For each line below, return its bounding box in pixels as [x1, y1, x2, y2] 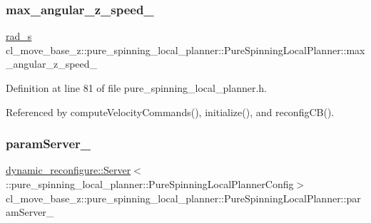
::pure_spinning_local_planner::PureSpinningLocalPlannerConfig [6, 177, 294, 191]
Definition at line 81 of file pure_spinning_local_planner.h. [6, 81, 267, 95]
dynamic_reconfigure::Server [6, 162, 131, 177]
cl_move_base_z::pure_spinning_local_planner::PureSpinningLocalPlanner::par [6, 190, 361, 205]
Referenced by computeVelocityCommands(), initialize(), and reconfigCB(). [6, 104, 335, 119]
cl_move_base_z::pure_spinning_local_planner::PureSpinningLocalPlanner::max [6, 42, 365, 57]
